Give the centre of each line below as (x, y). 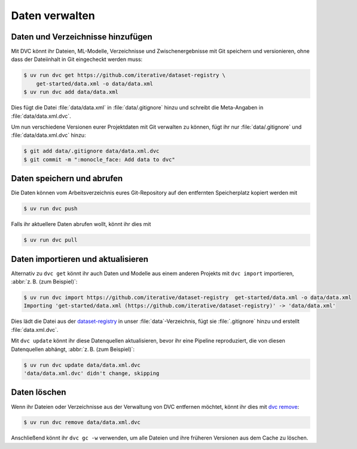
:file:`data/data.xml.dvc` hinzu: (48, 135)
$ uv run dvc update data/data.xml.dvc (82, 365)
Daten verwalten (53, 16)
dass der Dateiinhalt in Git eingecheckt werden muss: (77, 59)
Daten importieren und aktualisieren (80, 259)
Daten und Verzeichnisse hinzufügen (82, 37)
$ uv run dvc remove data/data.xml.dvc (82, 422)
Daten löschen (39, 393)
